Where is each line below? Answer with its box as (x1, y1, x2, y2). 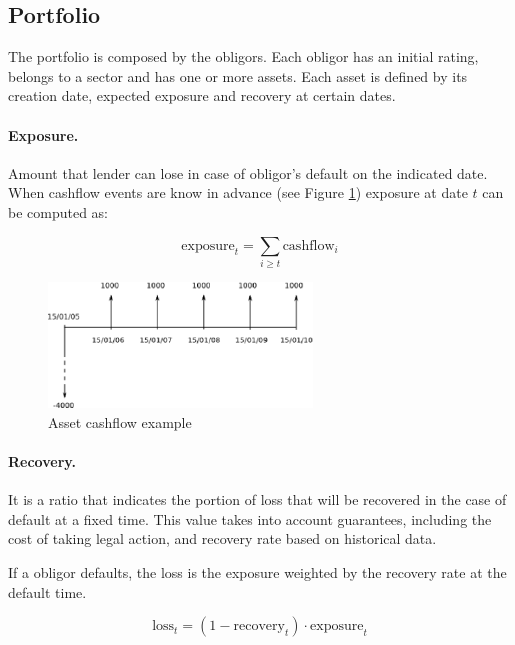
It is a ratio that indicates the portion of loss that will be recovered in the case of (8, 489, 507, 510)
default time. (8, 581, 87, 602)
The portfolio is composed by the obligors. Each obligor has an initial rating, (8, 46, 479, 67)
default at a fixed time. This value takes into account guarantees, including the (8, 508, 492, 529)
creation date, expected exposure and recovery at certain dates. (8, 85, 396, 106)
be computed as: (8, 201, 109, 222)
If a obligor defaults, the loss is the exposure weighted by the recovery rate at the (8, 562, 507, 583)
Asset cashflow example (48, 411, 192, 432)
